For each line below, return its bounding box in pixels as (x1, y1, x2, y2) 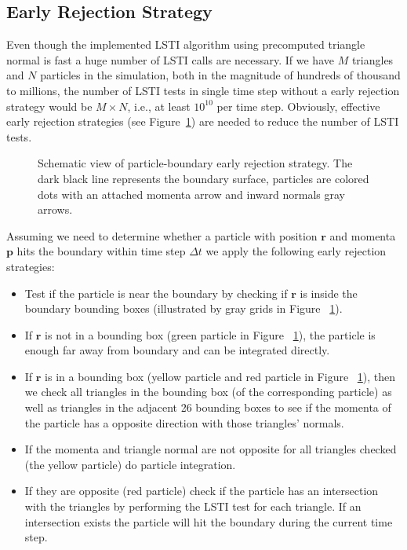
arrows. (38, 201, 73, 218)
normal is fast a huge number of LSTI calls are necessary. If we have (6, 51, 334, 68)
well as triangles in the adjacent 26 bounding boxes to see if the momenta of (24, 399, 391, 416)
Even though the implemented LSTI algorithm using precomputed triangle (6, 36, 365, 53)
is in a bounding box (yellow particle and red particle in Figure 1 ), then (45, 368, 396, 384)
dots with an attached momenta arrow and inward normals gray (38, 185, 345, 202)
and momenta (329, 227, 396, 244)
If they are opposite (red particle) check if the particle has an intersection (24, 482, 379, 499)
